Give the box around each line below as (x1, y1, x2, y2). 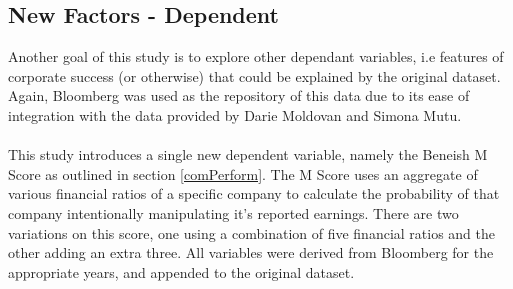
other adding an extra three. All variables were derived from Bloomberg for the (8, 242, 494, 263)
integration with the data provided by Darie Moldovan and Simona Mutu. (8, 104, 462, 125)
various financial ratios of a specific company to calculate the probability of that (8, 183, 500, 204)
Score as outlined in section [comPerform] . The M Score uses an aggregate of (8, 163, 478, 184)
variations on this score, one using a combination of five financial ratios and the (8, 222, 496, 243)
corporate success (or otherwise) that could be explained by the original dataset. (8, 65, 501, 86)
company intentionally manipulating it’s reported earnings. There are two (8, 202, 459, 223)
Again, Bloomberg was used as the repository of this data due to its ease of (8, 85, 470, 106)
